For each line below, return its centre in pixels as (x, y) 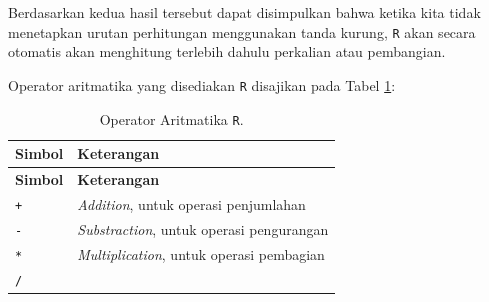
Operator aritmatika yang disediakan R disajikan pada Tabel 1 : (202, 84)
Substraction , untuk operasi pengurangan (203, 228)
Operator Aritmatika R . (171, 118)
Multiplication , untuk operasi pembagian (201, 253)
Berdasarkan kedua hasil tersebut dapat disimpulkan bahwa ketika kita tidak (244, 12)
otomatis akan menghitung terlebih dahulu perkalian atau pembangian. (227, 51)
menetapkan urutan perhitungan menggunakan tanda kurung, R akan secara (242, 31)
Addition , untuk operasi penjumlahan (191, 203)
